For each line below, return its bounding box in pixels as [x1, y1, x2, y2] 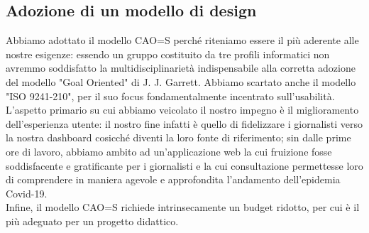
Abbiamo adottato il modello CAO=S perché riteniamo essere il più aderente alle [6, 33, 359, 48]
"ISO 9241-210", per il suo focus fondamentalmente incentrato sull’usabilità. [6, 88, 335, 103]
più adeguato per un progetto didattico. [6, 213, 179, 228]
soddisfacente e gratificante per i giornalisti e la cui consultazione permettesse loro [6, 158, 363, 173]
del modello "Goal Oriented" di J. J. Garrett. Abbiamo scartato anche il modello [6, 74, 356, 89]
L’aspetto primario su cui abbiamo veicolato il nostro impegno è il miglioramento [6, 102, 359, 117]
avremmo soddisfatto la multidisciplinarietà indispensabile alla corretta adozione [6, 60, 356, 75]
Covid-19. [6, 185, 48, 200]
